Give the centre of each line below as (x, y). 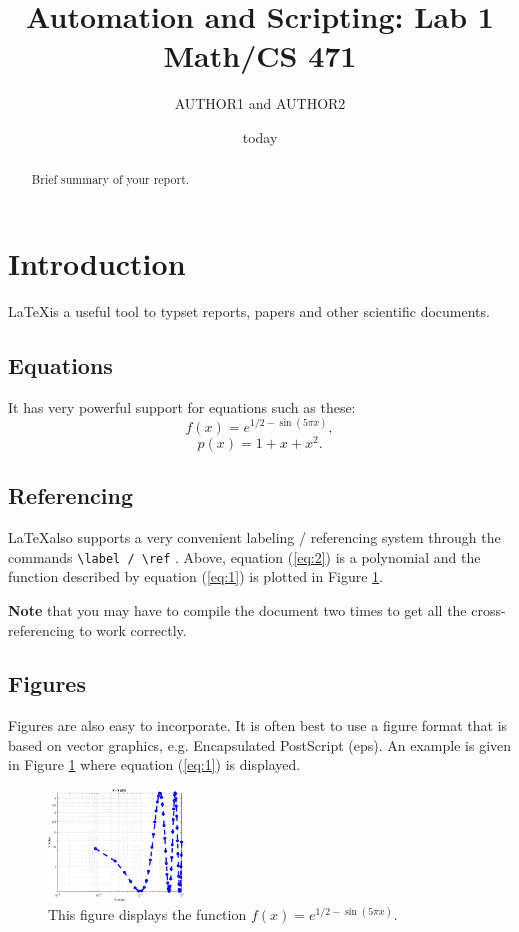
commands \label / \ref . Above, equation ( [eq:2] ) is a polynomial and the (244, 556)
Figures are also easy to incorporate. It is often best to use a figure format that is (258, 725)
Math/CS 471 (260, 55)
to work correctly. (133, 629)
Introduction (97, 262)
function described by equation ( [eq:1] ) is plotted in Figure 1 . (196, 576)
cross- (488, 609)
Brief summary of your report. (110, 179)
